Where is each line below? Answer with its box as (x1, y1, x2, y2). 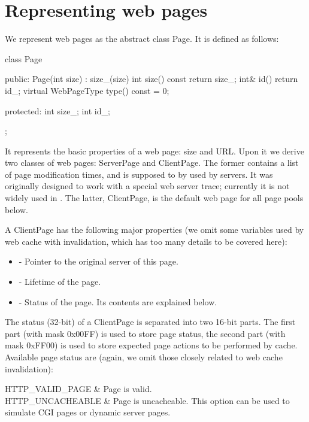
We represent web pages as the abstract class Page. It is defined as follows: (5, 32, 279, 45)
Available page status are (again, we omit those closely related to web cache (5, 351, 283, 363)
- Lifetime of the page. (19, 275, 101, 288)
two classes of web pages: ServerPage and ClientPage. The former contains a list (5, 156, 299, 169)
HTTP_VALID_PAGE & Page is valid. (5, 382, 152, 395)
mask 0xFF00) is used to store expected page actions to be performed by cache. (5, 339, 298, 351)
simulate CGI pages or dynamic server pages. (5, 406, 171, 418)
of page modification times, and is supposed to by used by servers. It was (5, 168, 273, 180)
